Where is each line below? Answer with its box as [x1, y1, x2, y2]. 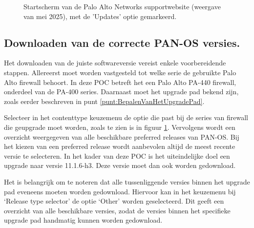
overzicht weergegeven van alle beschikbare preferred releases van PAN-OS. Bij [4, 131, 239, 142]
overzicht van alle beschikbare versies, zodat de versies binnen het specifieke [4, 205, 231, 215]
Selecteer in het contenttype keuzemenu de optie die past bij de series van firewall [4, 112, 249, 123]
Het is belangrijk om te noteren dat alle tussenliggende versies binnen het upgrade [4, 176, 250, 187]
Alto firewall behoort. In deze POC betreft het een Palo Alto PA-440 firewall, [4, 77, 236, 87]
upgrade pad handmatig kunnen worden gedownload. [4, 215, 163, 225]
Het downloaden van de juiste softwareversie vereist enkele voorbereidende [4, 58, 226, 68]
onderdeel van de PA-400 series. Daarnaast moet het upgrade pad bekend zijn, [4, 86, 239, 97]
